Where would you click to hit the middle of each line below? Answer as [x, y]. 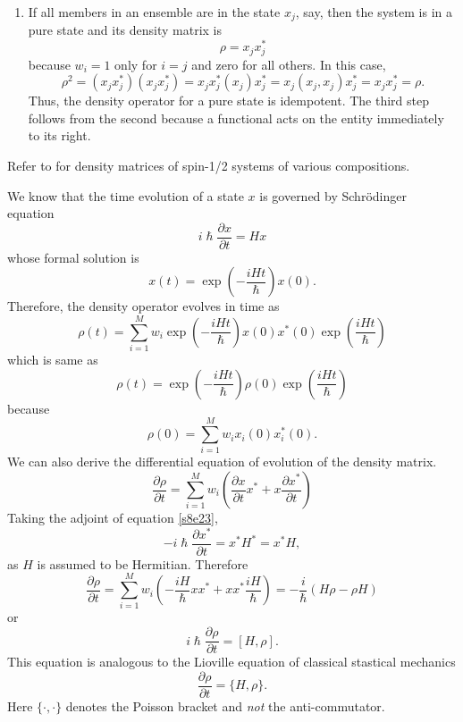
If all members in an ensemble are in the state [154, 12]
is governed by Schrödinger [333, 195]
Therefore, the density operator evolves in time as [143, 306]
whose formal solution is [73, 257]
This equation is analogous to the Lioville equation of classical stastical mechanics [231, 662]
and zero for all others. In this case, [289, 64]
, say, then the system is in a [374, 12]
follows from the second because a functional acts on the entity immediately [236, 118]
